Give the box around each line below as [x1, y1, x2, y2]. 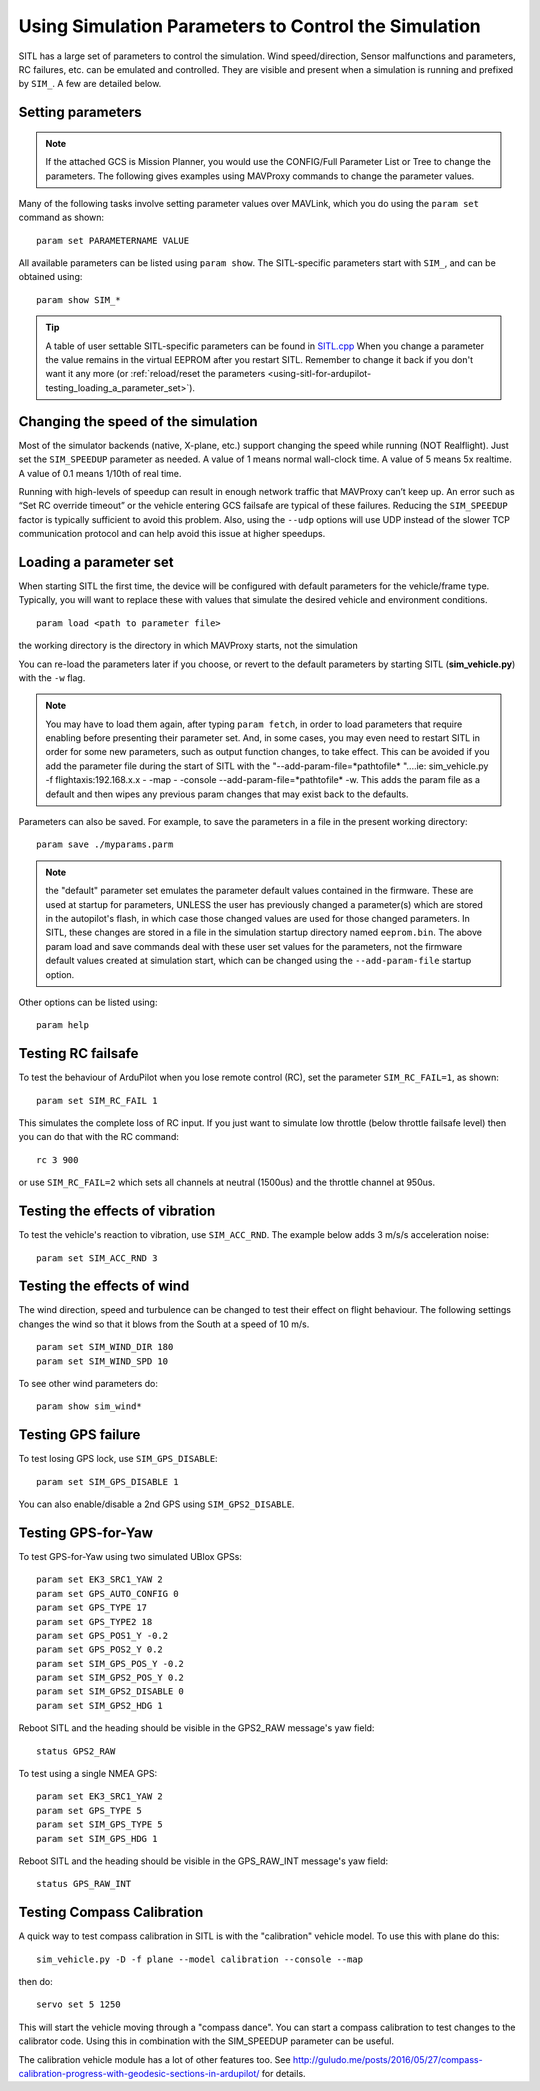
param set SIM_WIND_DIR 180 [36, 1341, 174, 1353]
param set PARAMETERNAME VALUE [36, 235, 190, 246]
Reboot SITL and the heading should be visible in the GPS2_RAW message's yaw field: [18, 1722, 375, 1734]
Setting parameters [18, 104, 142, 121]
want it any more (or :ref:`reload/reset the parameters [45, 368, 266, 380]
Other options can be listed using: [18, 996, 158, 1008]
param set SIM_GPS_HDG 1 [36, 1833, 158, 1844]
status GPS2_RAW [36, 1745, 116, 1757]
